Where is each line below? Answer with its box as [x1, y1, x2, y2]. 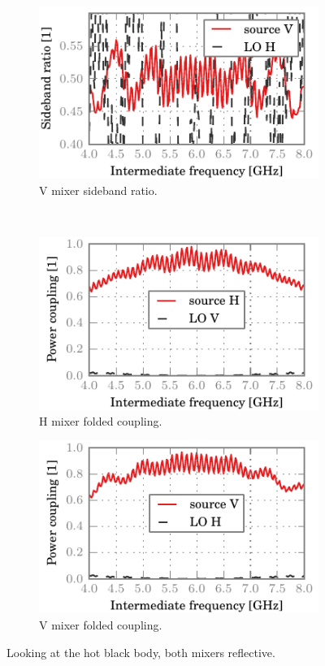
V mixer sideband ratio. [39, 182, 158, 199]
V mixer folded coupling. [39, 616, 162, 633]
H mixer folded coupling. [39, 413, 162, 430]
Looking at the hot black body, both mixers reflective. [6, 643, 275, 660]
